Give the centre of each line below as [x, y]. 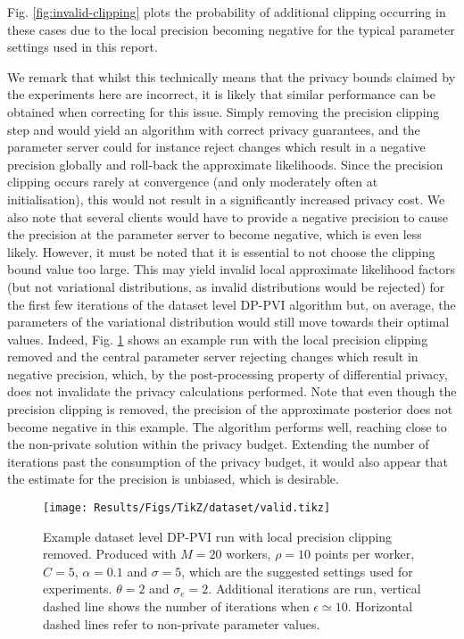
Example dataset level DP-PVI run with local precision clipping [218, 536]
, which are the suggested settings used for [297, 571]
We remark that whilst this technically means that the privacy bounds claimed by [232, 76]
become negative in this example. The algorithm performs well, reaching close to [227, 426]
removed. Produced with [110, 554]
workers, [249, 554]
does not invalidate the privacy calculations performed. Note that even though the [232, 391]
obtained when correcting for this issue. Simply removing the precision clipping [224, 111]
